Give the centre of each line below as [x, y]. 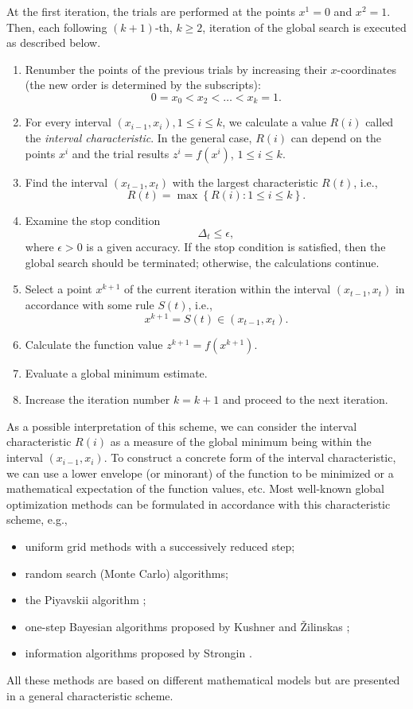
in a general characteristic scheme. [90, 695]
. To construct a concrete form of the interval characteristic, [250, 457]
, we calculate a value [274, 122]
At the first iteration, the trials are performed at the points [151, 11]
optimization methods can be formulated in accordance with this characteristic [199, 504]
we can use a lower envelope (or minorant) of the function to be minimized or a [200, 473]
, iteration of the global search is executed [304, 27]
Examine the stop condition [93, 221]
